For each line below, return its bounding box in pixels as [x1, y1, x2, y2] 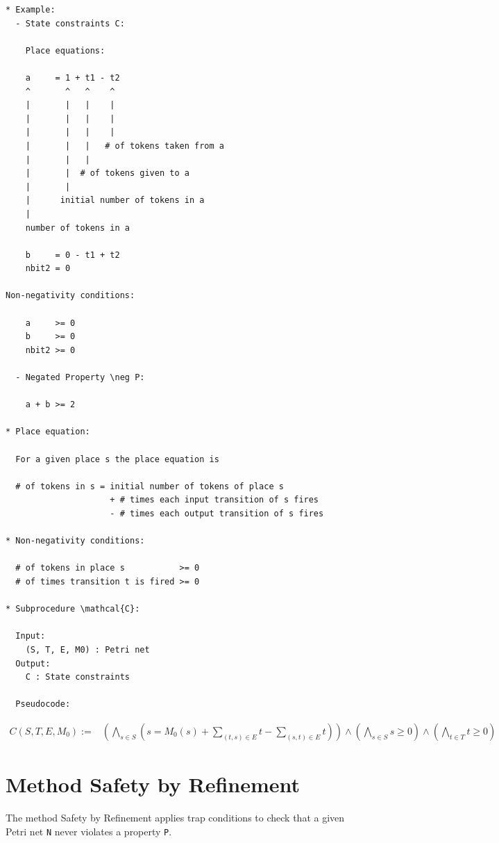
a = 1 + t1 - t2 [25, 72, 120, 83]
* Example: [6, 5, 56, 15]
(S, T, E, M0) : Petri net [25, 644, 150, 655]
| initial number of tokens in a [25, 195, 205, 206]
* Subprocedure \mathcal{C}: [6, 604, 140, 614]
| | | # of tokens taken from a [25, 140, 224, 151]
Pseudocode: [15, 699, 71, 710]
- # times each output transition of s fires [110, 508, 324, 518]
